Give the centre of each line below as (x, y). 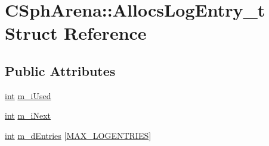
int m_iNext (28, 115)
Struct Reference (76, 33)
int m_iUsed (28, 95)
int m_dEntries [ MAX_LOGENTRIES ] (78, 135)
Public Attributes (60, 70)
